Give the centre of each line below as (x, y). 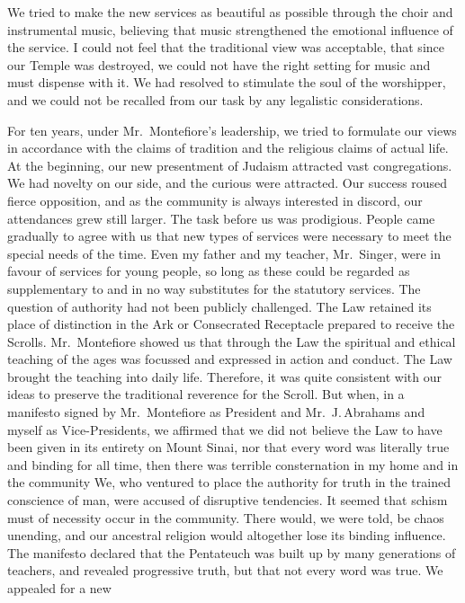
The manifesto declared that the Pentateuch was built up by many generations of (232, 552)
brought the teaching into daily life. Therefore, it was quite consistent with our (225, 376)
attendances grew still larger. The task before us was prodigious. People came (221, 218)
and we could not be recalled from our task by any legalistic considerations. (215, 99)
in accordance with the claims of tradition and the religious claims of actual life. (228, 148)
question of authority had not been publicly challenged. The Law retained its (219, 306)
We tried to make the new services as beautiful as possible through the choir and (230, 12)
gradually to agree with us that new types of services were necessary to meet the (229, 236)
